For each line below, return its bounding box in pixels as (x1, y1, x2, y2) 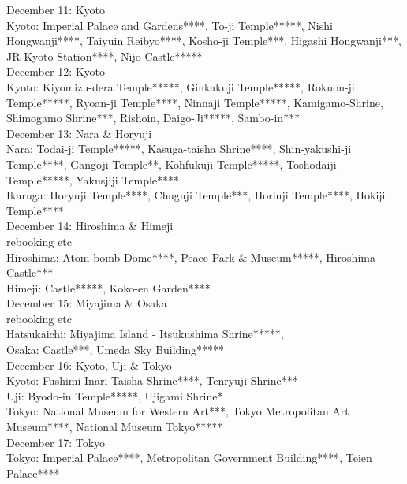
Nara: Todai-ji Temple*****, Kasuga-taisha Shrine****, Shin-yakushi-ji (6, 140, 352, 157)
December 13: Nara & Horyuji (6, 125, 152, 141)
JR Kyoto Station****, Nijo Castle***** (6, 47, 203, 64)
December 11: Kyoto (6, 2, 106, 17)
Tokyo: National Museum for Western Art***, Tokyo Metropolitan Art (6, 403, 349, 419)
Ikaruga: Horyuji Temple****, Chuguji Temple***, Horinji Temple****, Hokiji (6, 187, 386, 203)
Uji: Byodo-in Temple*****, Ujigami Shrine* (6, 387, 223, 404)
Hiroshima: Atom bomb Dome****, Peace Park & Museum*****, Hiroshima (6, 248, 375, 265)
